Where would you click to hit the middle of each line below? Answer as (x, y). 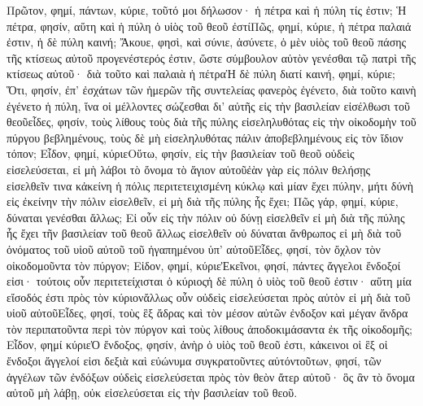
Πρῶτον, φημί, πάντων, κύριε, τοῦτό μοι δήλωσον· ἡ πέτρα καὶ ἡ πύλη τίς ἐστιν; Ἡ (207, 10)
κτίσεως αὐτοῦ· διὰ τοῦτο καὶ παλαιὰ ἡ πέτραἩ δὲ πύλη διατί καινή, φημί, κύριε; (201, 74)
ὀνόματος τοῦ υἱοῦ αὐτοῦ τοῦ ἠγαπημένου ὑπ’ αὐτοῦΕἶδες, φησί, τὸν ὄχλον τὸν (194, 249)
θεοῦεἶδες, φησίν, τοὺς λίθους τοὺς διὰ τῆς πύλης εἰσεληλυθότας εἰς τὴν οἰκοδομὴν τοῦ (211, 122)
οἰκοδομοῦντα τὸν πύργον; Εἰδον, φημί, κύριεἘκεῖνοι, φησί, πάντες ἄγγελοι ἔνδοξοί (204, 265)
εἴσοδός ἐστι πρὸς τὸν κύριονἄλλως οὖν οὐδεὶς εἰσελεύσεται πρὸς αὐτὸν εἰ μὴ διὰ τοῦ (209, 297)
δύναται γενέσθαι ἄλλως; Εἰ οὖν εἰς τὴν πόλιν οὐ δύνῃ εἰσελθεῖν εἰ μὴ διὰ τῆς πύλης (206, 217)
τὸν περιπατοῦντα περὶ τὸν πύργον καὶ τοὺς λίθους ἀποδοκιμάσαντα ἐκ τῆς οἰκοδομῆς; (209, 328)
